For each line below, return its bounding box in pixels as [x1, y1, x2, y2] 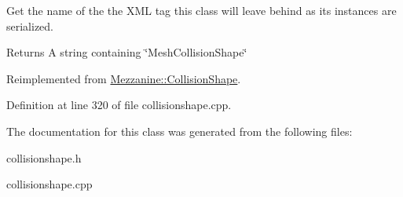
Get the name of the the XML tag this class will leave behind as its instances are [6, 2, 397, 18]
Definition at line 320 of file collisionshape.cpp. [6, 97, 232, 113]
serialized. [6, 17, 54, 34]
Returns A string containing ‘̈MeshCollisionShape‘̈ [6, 44, 247, 60]
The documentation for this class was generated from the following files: [6, 122, 353, 139]
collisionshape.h [6, 149, 82, 166]
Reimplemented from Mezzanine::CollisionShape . [6, 70, 241, 86]
